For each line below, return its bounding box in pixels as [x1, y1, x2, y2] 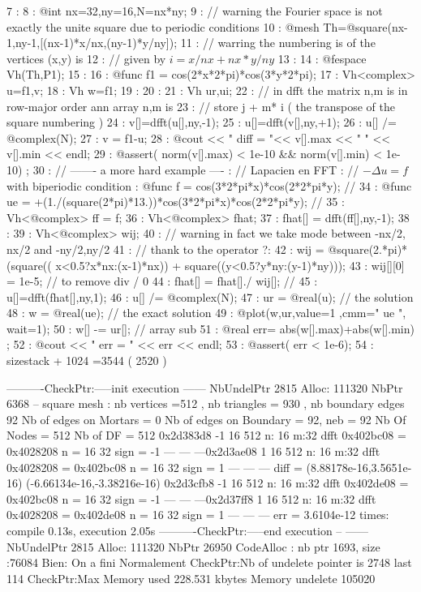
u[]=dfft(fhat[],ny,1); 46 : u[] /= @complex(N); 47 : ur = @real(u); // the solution [6, 288, 414, 305]
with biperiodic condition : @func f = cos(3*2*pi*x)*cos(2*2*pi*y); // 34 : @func [6, 177, 412, 194]
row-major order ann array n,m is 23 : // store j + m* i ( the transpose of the [6, 97, 395, 114]
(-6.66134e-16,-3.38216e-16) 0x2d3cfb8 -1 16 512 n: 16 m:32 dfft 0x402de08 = [26, 474, 409, 491]
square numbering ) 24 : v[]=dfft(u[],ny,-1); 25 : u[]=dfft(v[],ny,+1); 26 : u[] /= [6, 114, 397, 131]
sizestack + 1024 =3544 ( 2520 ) [6, 352, 167, 369]
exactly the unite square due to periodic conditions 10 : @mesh [6, 18, 320, 35]
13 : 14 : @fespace [277, 49, 367, 66]
